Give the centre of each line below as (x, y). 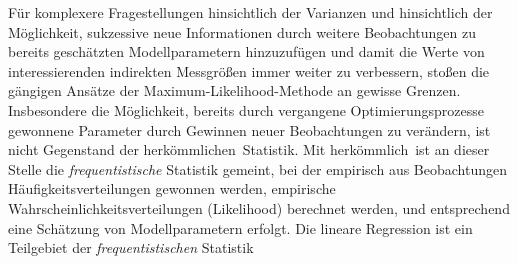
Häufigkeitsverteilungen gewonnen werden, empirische (172, 188)
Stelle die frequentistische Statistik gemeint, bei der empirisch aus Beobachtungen (257, 168)
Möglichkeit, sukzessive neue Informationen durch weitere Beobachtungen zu (242, 31)
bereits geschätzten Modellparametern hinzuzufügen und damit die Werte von (246, 51)
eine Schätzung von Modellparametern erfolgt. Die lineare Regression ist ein (240, 227)
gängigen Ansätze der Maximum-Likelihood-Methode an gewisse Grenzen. (234, 90)
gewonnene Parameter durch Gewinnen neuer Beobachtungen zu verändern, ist (249, 129)
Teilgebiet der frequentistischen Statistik (131, 247)
